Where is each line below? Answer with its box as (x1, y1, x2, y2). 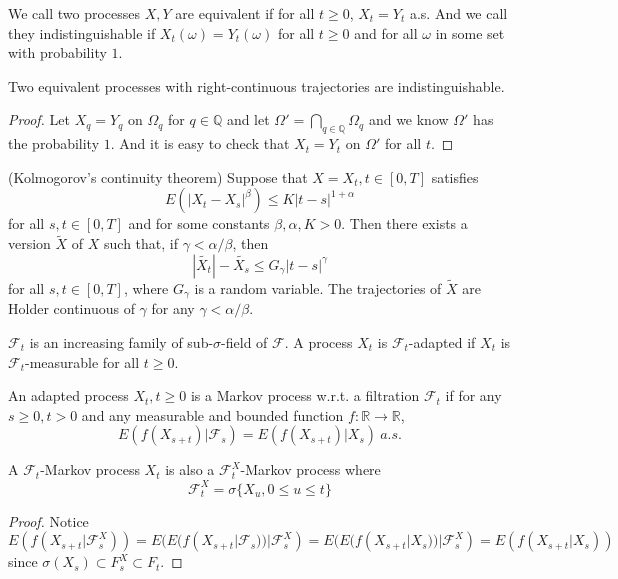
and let (226, 109, 270, 130)
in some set (435, 22, 505, 43)
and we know (368, 109, 449, 130)
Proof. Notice (8, 510, 89, 531)
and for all (354, 22, 418, 43)
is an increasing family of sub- (29, 332, 214, 353)
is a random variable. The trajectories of (194, 277, 442, 298)
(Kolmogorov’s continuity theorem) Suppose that (8, 166, 308, 187)
